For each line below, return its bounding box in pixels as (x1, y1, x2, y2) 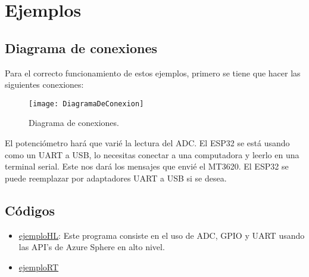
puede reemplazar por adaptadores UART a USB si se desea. (5, 171, 227, 184)
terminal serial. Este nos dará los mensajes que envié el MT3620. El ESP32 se (5, 160, 289, 173)
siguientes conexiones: (5, 78, 84, 91)
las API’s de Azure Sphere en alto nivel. (18, 241, 165, 253)
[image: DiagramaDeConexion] (29, 99, 144, 108)
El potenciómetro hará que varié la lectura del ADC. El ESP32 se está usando (5, 137, 290, 149)
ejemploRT (18, 260, 59, 273)
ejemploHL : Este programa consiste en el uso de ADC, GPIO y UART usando (18, 229, 305, 241)
